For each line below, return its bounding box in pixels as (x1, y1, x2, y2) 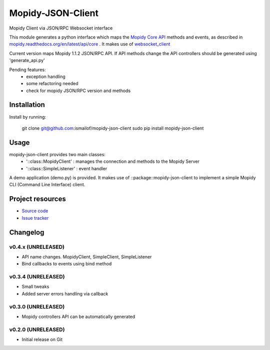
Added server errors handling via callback (21, 290, 108, 296)
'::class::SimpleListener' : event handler (26, 165, 107, 171)
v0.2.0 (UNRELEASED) (9, 326, 65, 333)
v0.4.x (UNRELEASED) (9, 243, 65, 250)
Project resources (9, 195, 66, 203)
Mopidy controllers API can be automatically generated (21, 313, 135, 319)
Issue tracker (21, 215, 49, 221)
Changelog (9, 228, 44, 236)
